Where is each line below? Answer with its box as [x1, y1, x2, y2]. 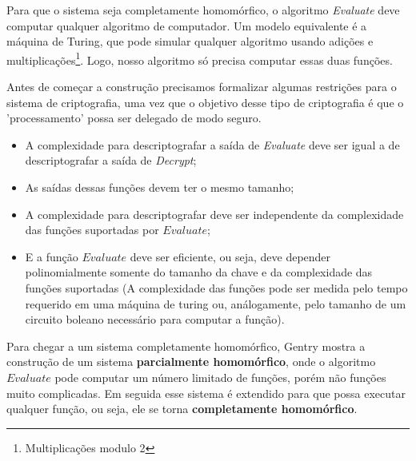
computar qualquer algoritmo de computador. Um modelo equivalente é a [6, 17, 367, 34]
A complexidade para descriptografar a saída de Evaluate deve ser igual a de [25, 136, 400, 153]
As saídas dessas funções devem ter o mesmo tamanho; [25, 179, 294, 195]
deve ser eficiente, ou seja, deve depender [130, 248, 331, 264]
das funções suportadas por [25, 221, 159, 238]
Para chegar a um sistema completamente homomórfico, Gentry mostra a [6, 337, 366, 354]
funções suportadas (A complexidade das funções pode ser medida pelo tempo [25, 279, 408, 296]
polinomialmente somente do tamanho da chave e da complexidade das [25, 264, 373, 280]
